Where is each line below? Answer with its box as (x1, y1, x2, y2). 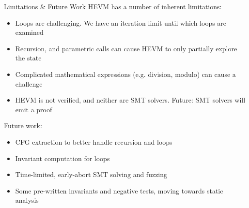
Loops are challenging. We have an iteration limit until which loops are (15, 17, 227, 28)
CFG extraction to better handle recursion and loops (15, 136, 172, 147)
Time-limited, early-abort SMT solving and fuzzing (15, 169, 168, 179)
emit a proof (15, 104, 52, 114)
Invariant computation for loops (15, 153, 110, 163)
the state (15, 53, 42, 63)
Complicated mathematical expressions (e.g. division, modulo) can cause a (15, 69, 236, 79)
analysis (15, 195, 39, 205)
